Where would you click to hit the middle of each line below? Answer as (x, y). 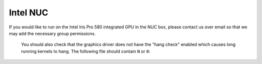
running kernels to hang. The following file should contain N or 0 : (86, 51)
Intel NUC (29, 13)
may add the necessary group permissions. (52, 33)
